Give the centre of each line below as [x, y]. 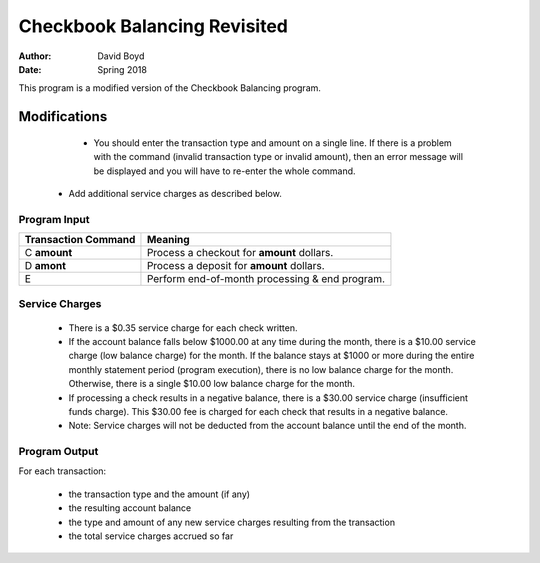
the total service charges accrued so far [151, 536]
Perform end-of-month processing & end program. [265, 279]
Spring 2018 [122, 69]
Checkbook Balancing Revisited [153, 26]
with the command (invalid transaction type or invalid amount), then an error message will [278, 157]
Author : [35, 56]
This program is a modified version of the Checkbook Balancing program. [170, 88]
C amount [48, 253]
